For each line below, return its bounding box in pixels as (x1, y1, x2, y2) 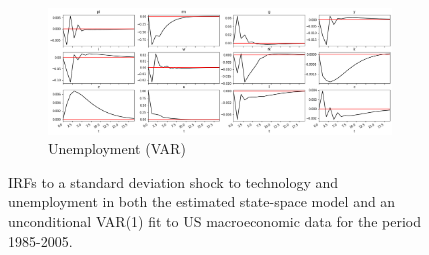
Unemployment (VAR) (48, 138, 186, 159)
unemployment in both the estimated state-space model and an (8, 191, 396, 212)
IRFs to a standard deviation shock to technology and (8, 171, 339, 192)
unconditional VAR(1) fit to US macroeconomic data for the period (8, 211, 421, 232)
